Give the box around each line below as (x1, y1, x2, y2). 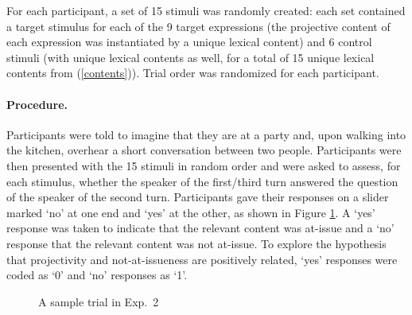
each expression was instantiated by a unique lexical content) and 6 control (6, 33, 372, 50)
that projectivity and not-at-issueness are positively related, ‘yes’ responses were (6, 251, 398, 267)
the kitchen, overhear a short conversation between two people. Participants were (6, 142, 402, 158)
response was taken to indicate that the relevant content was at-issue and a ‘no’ (6, 220, 395, 236)
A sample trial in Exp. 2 (38, 293, 159, 309)
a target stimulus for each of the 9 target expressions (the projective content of (6, 17, 391, 34)
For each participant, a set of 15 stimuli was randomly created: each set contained (6, 2, 406, 18)
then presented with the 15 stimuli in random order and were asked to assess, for (6, 157, 401, 173)
